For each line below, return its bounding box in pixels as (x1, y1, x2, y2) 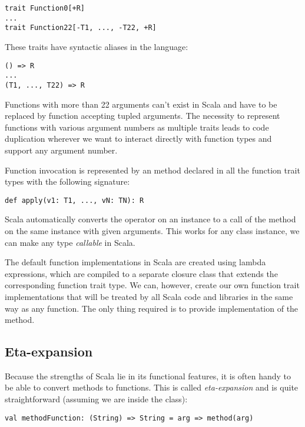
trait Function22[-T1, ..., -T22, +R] (5, 24, 157, 32)
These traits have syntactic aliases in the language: (5, 40, 188, 52)
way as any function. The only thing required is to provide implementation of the (5, 302, 299, 314)
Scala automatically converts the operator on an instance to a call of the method (5, 213, 296, 225)
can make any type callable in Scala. (5, 236, 135, 248)
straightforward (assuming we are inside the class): (5, 393, 188, 405)
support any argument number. (5, 144, 118, 156)
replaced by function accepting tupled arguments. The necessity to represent (5, 109, 280, 122)
